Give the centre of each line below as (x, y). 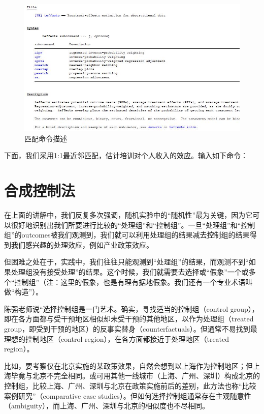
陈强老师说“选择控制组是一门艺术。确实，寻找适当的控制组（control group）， (131, 308)
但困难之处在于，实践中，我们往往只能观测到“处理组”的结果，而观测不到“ (126, 262)
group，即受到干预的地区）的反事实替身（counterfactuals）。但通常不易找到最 (131, 329)
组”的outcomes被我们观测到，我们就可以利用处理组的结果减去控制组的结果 (127, 235)
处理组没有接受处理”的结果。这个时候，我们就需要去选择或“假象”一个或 (130, 272)
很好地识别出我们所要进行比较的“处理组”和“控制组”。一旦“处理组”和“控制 (133, 225)
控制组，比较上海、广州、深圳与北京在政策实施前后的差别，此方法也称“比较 (130, 385)
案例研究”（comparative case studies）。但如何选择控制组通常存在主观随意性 (128, 395)
